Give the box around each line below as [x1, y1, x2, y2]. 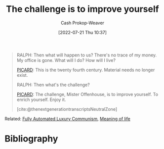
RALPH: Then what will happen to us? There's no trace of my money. [16, 52, 157, 58]
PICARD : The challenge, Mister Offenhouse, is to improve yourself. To [16, 91, 159, 97]
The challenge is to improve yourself [6, 3, 159, 15]
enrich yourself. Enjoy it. [16, 97, 66, 102]
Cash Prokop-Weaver [60, 20, 105, 26]
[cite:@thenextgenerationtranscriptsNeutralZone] [16, 106, 117, 112]
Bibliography [4, 133, 58, 145]
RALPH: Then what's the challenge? [16, 82, 90, 88]
